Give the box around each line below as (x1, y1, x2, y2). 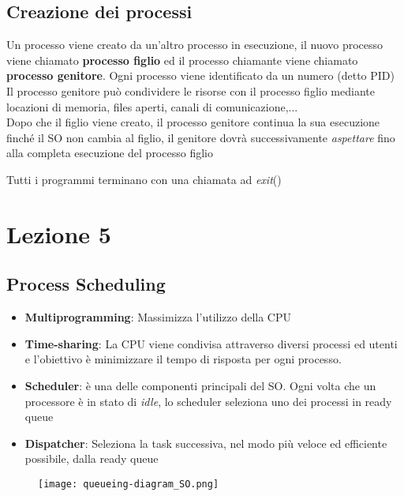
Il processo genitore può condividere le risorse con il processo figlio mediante (6, 82, 375, 99)
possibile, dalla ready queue (24, 450, 159, 467)
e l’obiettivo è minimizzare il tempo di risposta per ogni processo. (24, 351, 342, 367)
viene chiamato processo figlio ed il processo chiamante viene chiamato (6, 51, 358, 68)
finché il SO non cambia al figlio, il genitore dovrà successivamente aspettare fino (6, 129, 395, 145)
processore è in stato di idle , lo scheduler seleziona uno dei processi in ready (24, 393, 392, 409)
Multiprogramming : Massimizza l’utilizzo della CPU (24, 309, 291, 325)
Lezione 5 (6, 217, 111, 250)
